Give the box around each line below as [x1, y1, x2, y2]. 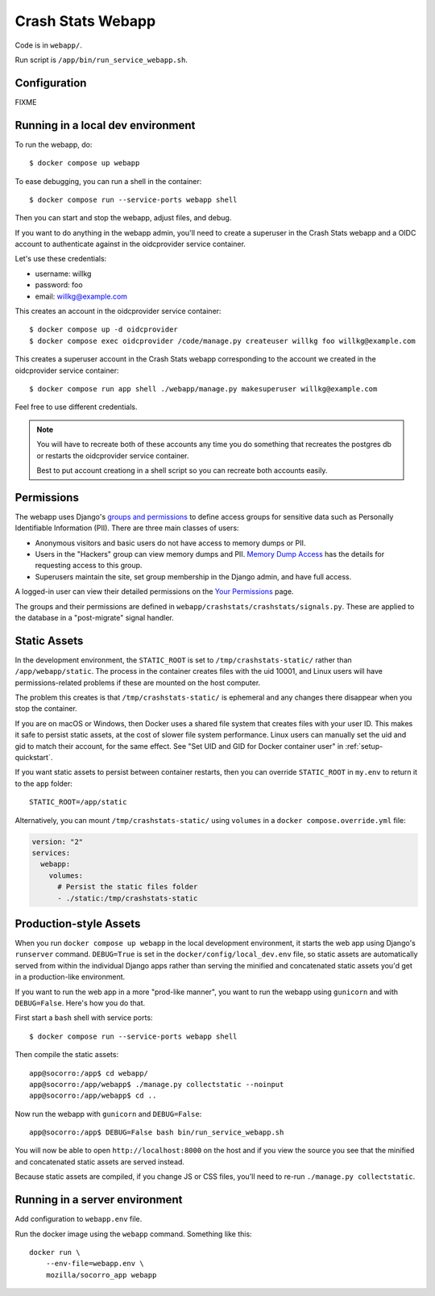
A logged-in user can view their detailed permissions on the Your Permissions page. [14, 587, 294, 596]
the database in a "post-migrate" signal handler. [14, 612, 175, 622]
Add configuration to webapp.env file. [14, 1214, 143, 1224]
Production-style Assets [14, 917, 141, 930]
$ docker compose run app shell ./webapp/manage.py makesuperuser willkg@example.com [29, 384, 378, 393]
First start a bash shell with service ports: [14, 1013, 153, 1022]
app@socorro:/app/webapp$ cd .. [29, 1091, 157, 1101]
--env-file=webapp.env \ [45, 1259, 144, 1269]
